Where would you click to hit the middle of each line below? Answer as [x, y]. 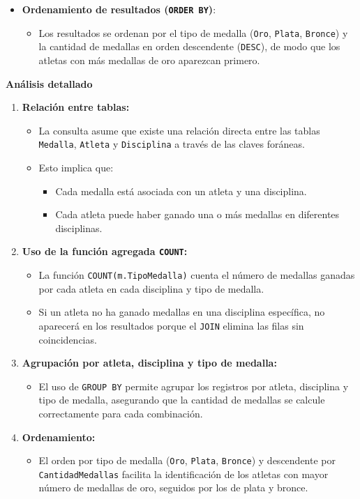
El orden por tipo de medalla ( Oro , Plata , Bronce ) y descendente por [187, 460]
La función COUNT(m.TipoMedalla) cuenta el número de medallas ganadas [197, 275]
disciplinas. [79, 228]
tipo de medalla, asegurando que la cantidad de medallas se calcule [182, 400]
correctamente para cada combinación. [121, 413]
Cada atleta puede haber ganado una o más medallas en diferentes [197, 214]
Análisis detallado [49, 83]
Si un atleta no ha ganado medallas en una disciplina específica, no [182, 312]
